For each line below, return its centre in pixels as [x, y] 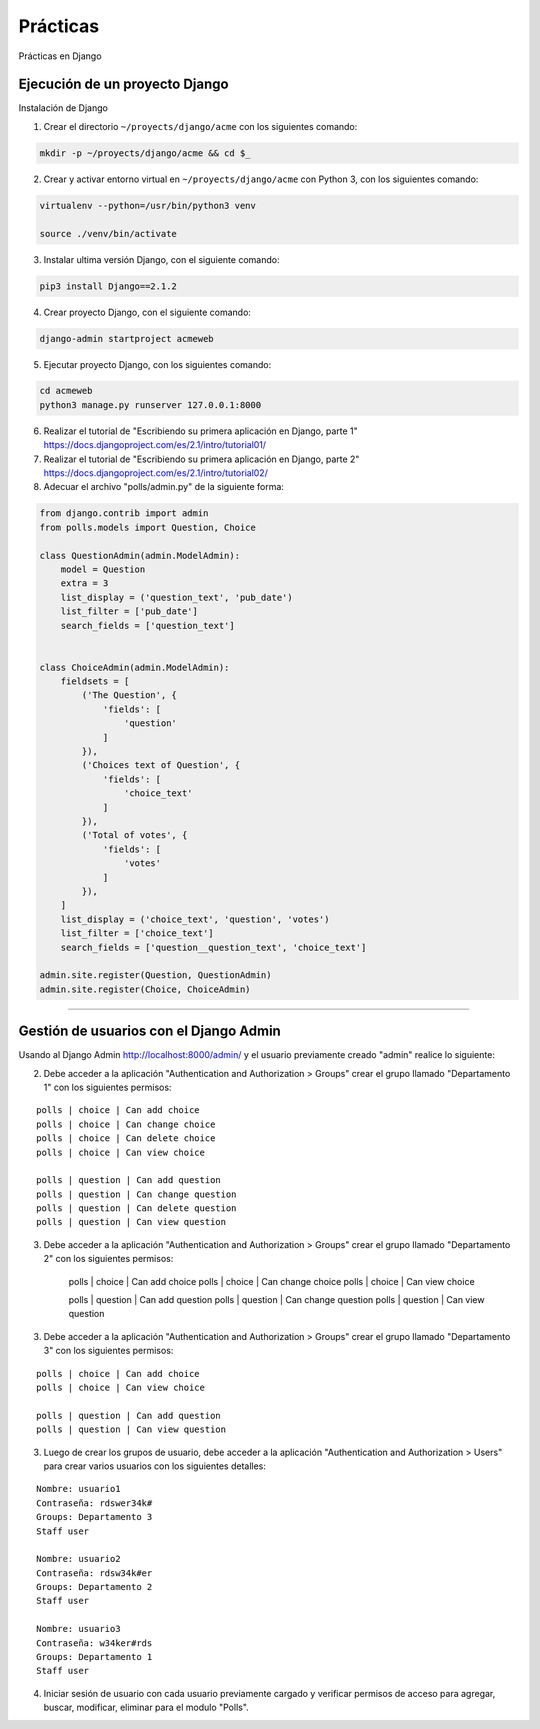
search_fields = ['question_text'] [147, 625]
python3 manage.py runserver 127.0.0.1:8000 [150, 404]
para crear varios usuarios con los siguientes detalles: [155, 1466]
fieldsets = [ [95, 681]
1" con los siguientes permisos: [107, 1087]
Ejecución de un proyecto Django [123, 84]
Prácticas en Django [60, 56]
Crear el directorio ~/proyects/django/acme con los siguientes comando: [200, 126]
